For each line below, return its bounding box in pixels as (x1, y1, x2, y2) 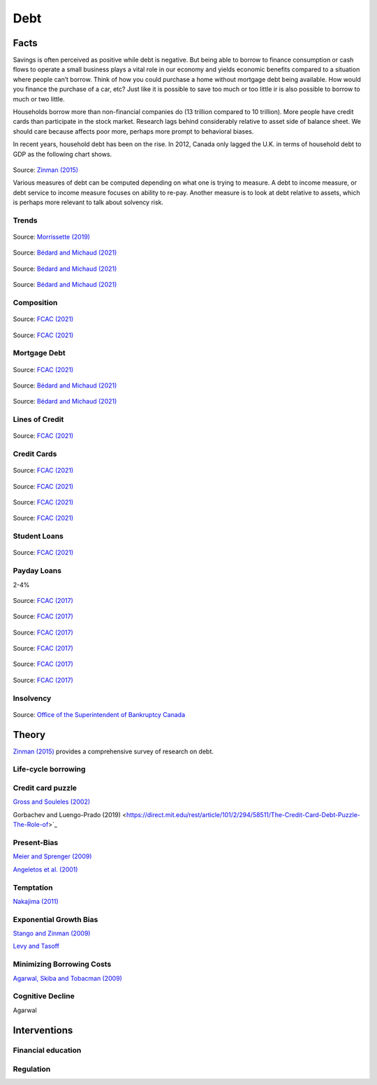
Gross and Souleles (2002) (13, 797, 91, 806)
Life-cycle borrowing (13, 765, 86, 774)
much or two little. (13, 94, 66, 103)
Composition (13, 298, 58, 308)
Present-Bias (13, 837, 59, 847)
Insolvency (13, 693, 52, 703)
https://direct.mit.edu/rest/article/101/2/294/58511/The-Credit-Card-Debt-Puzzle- (126, 810, 361, 818)
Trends (13, 215, 38, 225)
